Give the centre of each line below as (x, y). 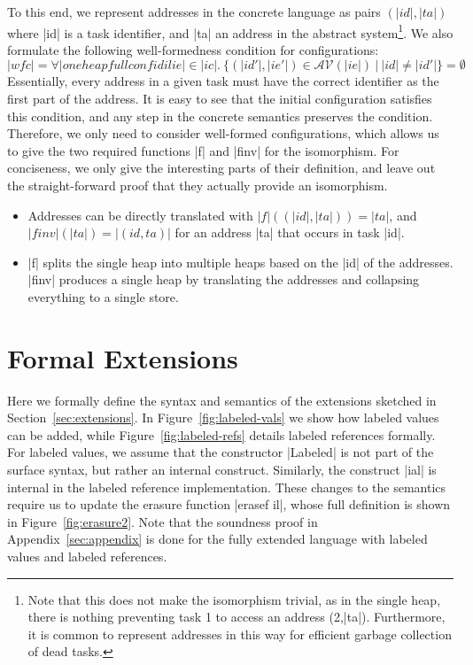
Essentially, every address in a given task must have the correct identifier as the (223, 81)
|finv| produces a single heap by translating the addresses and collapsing (224, 279)
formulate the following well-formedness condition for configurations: (193, 49)
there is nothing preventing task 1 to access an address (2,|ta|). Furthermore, (237, 617)
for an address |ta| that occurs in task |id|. (290, 232)
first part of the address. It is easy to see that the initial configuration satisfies (220, 99)
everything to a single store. (103, 296)
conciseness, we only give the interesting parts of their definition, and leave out (221, 168)
